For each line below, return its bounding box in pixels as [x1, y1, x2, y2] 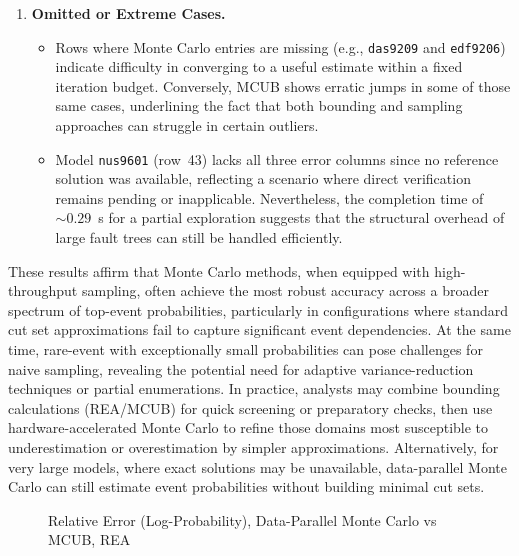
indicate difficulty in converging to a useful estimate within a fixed [55, 56, 463, 77]
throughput [8, 280, 78, 301]
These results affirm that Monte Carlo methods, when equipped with [8, 260, 430, 281]
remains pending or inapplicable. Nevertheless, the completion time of [55, 187, 484, 208]
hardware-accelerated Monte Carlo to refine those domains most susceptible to [8, 417, 489, 438]
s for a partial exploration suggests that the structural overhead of [98, 207, 505, 228]
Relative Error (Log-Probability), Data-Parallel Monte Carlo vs [48, 509, 437, 530]
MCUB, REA [48, 529, 131, 550]
